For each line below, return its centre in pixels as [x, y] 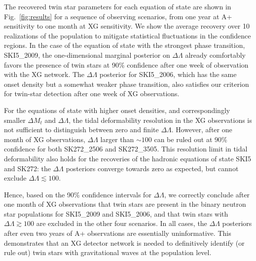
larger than [117, 139]
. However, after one [202, 130]
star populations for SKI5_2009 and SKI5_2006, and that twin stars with [116, 213]
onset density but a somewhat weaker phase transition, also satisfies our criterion [127, 84]
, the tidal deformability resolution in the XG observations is [160, 120]
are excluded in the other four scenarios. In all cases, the [122, 223]
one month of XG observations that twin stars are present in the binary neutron [125, 204]
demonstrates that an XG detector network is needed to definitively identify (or [124, 242]
